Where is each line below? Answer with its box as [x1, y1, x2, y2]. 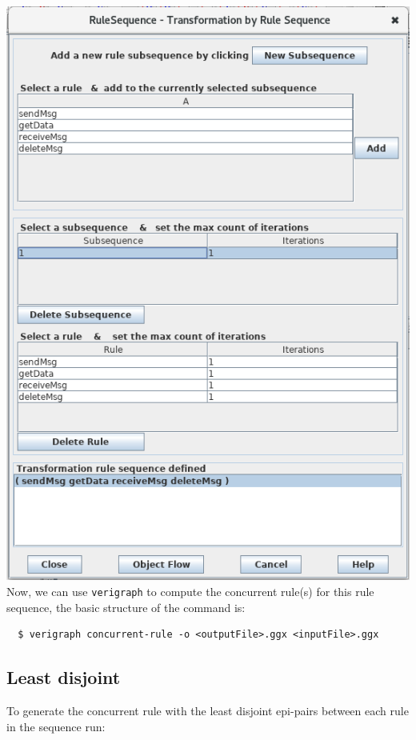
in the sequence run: [6, 718, 106, 734]
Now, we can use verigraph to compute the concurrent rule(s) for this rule [6, 582, 374, 599]
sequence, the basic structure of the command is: [6, 598, 246, 615]
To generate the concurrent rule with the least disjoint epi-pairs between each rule [6, 702, 409, 719]
